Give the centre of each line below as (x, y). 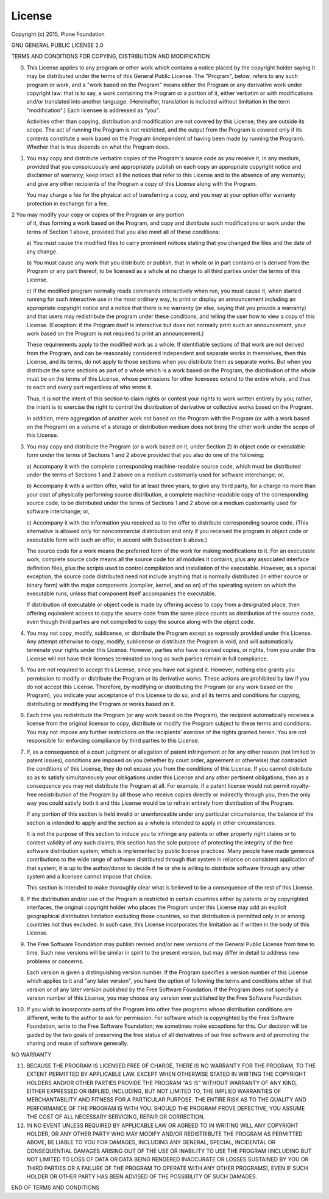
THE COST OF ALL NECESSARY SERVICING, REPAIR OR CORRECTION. (116, 1117)
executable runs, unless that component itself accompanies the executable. (121, 593)
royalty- (301, 786)
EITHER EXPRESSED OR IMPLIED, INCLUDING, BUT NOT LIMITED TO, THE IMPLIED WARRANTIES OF (154, 1091)
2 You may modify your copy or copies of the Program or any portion (98, 214)
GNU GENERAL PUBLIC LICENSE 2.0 (57, 45)
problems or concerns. (55, 961)
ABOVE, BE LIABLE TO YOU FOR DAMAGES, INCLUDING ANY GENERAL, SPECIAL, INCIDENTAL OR (151, 1142)
